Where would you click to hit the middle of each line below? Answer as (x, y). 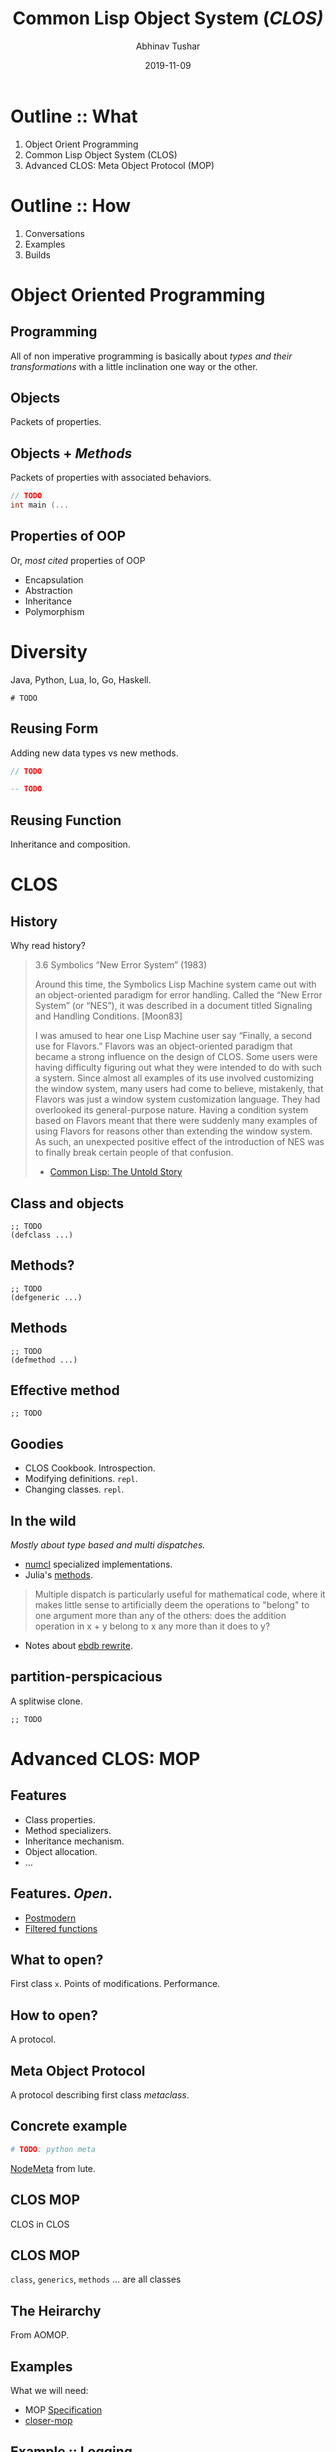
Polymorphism (54, 611)
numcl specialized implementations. (98, 1564)
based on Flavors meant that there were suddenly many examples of (176, 1121)
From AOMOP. (40, 2335)
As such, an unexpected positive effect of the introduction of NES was (179, 1142)
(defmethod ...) (44, 1360)
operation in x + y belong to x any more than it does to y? (152, 1626)
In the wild (43, 1520)
